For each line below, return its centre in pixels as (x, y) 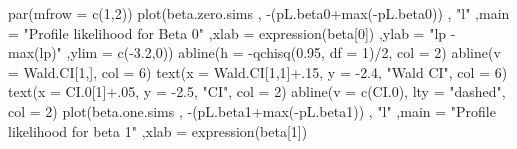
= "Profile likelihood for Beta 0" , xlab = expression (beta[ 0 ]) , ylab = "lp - (232, 32)
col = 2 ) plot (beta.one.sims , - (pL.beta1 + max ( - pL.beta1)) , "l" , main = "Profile (252, 110)
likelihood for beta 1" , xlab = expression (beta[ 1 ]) (158, 130)
